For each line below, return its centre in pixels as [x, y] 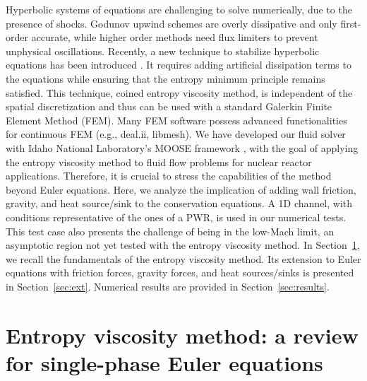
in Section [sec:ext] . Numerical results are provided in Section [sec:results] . [168, 286]
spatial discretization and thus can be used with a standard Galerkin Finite [169, 106]
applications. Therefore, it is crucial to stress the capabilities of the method [169, 176]
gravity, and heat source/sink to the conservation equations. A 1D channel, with [179, 203]
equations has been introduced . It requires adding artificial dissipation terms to [179, 65]
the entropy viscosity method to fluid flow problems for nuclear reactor [159, 162]
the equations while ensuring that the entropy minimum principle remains [166, 78]
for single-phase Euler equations [164, 362]
